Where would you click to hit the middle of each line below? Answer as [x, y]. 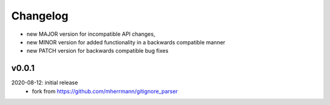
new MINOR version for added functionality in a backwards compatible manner [126, 42]
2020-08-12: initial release [45, 83]
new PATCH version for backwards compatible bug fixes [97, 51]
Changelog [40, 16]
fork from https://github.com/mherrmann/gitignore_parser [105, 91]
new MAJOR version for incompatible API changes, [91, 34]
